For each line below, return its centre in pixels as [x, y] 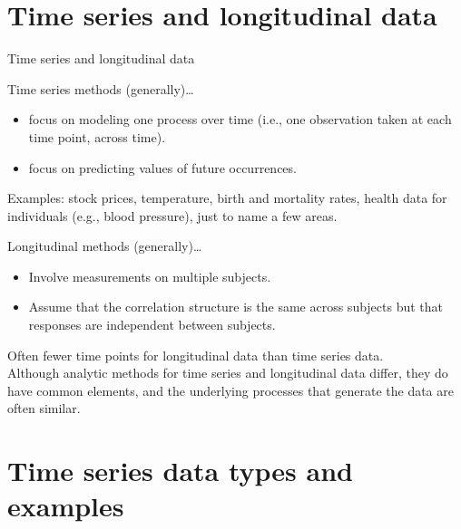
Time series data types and [180, 471]
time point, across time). [97, 136]
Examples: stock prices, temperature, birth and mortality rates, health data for [227, 198]
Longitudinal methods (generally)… [105, 246]
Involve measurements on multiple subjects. [150, 276]
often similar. [44, 408]
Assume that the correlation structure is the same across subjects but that [236, 307]
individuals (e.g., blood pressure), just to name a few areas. [172, 215]
